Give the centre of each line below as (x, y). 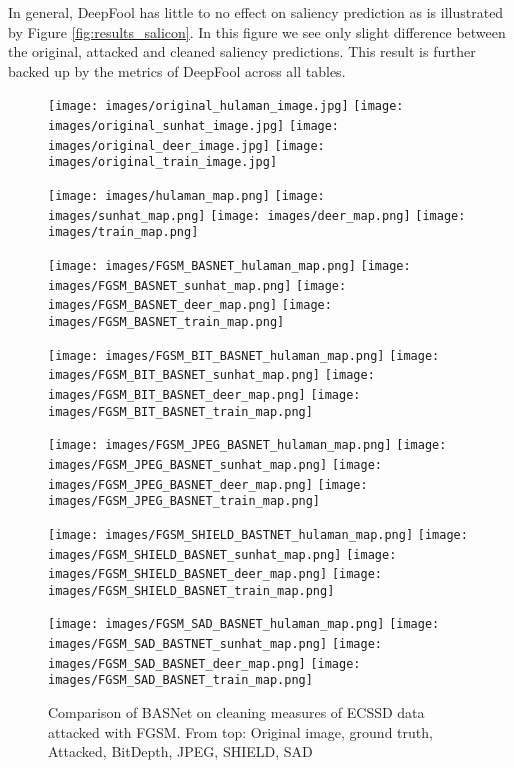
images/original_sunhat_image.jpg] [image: (194, 126)
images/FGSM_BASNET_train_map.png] (166, 321)
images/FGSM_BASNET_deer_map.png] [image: (190, 305)
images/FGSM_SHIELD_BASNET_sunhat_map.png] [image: (222, 554)
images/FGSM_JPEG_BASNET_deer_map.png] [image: (208, 484)
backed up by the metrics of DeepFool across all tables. (177, 70)
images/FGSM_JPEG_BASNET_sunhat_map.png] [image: (215, 464)
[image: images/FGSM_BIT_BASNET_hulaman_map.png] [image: (244, 355)
